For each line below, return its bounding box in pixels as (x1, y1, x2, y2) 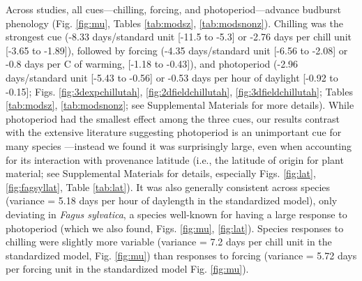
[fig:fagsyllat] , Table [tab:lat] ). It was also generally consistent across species (6, 179, 331, 194)
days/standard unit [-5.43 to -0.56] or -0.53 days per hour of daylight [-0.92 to (6, 70, 338, 84)
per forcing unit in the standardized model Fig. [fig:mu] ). (6, 261, 249, 276)
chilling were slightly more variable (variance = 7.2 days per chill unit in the (6, 234, 332, 249)
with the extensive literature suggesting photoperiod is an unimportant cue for (6, 125, 342, 139)
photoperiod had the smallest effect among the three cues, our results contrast (6, 111, 340, 126)
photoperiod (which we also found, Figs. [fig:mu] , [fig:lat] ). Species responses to (6, 220, 344, 235)
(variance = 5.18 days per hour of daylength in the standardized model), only (6, 193, 338, 208)
